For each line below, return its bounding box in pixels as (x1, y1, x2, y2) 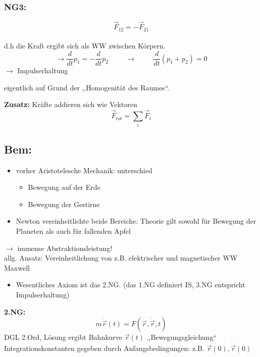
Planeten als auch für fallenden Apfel (16, 226, 131, 236)
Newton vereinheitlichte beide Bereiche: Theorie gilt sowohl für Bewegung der (16, 216, 256, 226)
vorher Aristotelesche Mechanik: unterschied (16, 165, 152, 175)
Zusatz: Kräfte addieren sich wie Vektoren (4, 99, 137, 110)
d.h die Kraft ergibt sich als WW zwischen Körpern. (4, 40, 166, 51)
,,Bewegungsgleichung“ (146, 332, 217, 342)
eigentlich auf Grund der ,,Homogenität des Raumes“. (4, 82, 170, 92)
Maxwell (4, 262, 30, 273)
